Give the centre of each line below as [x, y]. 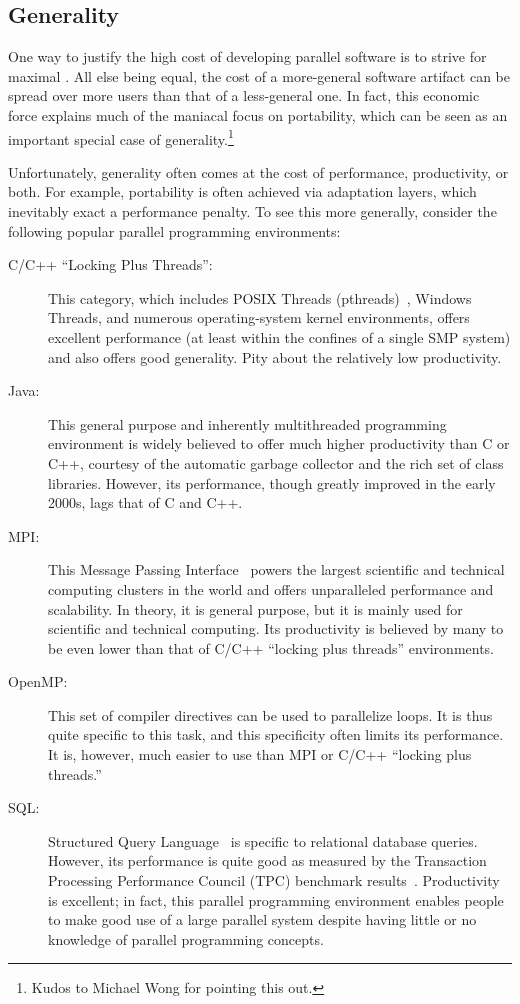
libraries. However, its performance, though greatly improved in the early [272, 482]
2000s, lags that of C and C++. [145, 502]
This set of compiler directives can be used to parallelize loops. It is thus [270, 714]
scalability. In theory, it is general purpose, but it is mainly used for [255, 608]
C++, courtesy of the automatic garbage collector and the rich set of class [276, 462]
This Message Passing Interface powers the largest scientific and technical [276, 569]
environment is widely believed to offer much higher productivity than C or [279, 443]
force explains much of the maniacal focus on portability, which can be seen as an [258, 114]
